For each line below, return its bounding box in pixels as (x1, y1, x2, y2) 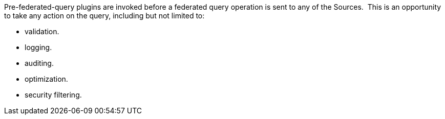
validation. (25, 27, 59, 36)
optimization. (25, 75, 68, 83)
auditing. (25, 59, 54, 67)
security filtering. (25, 90, 82, 99)
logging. (25, 43, 52, 52)
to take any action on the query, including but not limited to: (4, 11, 205, 20)
